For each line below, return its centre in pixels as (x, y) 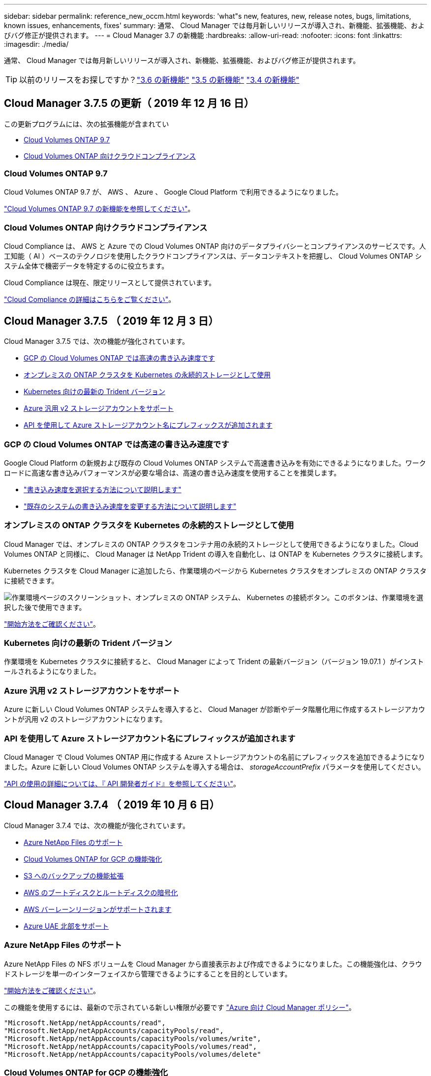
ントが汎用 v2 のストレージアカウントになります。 (85, 719)
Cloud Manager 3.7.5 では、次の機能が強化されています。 (96, 341)
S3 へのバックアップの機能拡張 (74, 875)
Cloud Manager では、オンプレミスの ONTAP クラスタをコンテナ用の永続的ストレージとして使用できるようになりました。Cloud (211, 544)
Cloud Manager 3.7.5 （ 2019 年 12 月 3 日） (111, 321)
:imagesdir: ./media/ (36, 44)
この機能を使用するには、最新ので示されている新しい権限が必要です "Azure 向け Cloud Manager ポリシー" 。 (180, 1007)
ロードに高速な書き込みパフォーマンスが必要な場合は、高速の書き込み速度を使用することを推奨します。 (172, 472)
